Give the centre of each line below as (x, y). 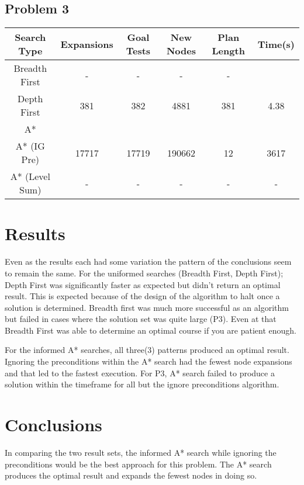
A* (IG (30, 146)
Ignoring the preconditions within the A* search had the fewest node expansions (148, 361)
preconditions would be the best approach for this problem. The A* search (138, 464)
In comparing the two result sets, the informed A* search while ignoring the (141, 452)
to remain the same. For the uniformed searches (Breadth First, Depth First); (144, 273)
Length (228, 51)
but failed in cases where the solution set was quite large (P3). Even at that (141, 319)
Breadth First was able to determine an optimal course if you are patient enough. (151, 330)
